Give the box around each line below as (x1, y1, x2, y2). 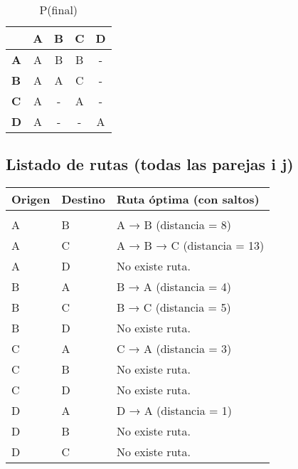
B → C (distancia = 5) (116, 299, 231, 316)
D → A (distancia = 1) (116, 402, 232, 419)
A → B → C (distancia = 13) (116, 237, 265, 254)
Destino (61, 191, 105, 208)
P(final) (39, 1, 78, 18)
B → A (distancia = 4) (116, 278, 232, 295)
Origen (11, 191, 50, 208)
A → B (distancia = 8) (116, 216, 232, 233)
